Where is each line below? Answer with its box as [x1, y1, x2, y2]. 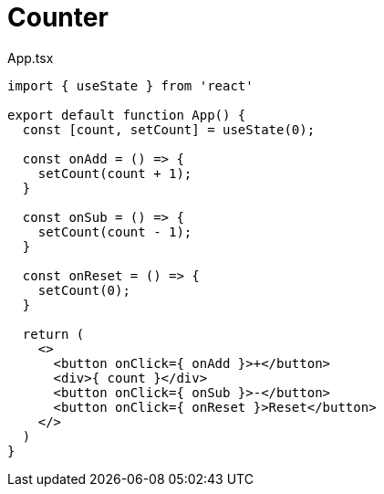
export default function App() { [7, 107, 246, 122]
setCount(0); [37, 282, 130, 298]
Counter [7, 2, 109, 33]
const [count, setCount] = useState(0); [22, 121, 316, 137]
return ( [22, 326, 85, 342]
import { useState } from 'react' [7, 78, 254, 93]
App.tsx [7, 49, 54, 66]
